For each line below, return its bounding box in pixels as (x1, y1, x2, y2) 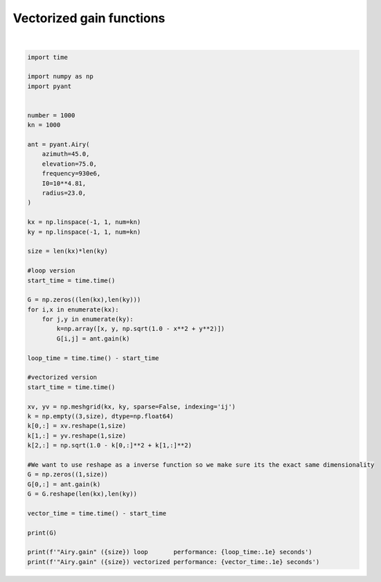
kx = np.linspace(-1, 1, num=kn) (27, 219, 141, 226)
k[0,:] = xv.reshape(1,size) (27, 422, 127, 430)
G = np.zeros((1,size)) (27, 470, 109, 479)
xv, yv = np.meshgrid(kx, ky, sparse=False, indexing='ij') (27, 402, 236, 411)
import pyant (27, 82, 72, 90)
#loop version (27, 267, 76, 275)
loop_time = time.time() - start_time (27, 354, 159, 362)
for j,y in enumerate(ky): (42, 316, 134, 323)
